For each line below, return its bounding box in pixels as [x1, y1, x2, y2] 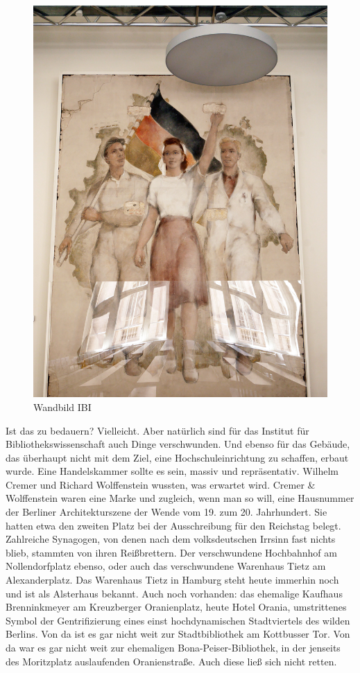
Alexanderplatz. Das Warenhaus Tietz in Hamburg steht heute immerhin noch [6, 573, 339, 587]
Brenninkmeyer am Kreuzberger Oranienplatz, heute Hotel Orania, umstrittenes [6, 600, 347, 614]
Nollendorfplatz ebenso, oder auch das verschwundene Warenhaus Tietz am [6, 559, 326, 573]
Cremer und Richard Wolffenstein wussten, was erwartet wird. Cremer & [6, 477, 316, 491]
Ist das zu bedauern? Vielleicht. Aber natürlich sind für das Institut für [6, 423, 309, 437]
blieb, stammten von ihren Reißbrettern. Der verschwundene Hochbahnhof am [6, 545, 337, 559]
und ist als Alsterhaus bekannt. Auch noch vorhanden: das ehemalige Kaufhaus [6, 586, 343, 600]
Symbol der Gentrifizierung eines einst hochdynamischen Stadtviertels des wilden [6, 613, 350, 627]
